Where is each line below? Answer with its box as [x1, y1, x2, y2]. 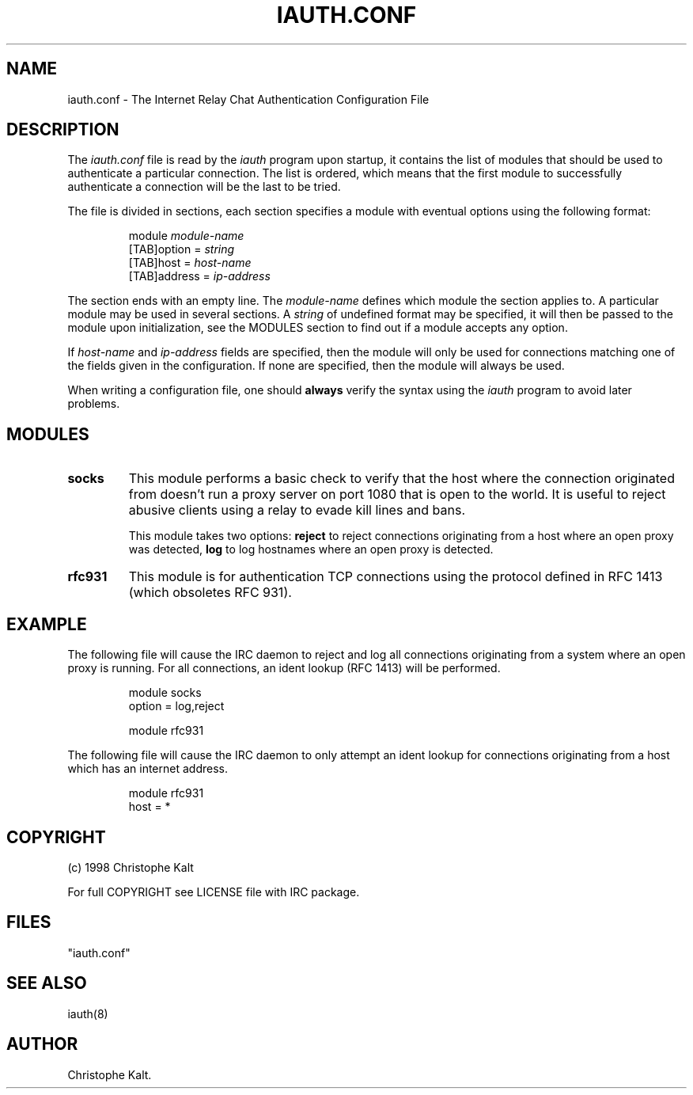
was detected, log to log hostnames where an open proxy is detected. [128, 542, 494, 557]
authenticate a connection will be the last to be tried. [67, 180, 341, 194]
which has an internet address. [67, 762, 228, 776]
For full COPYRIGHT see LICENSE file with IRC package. [67, 884, 360, 899]
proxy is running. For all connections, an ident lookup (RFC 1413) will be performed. [67, 661, 501, 675]
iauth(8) [67, 1006, 108, 1021]
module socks [128, 686, 202, 700]
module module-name [128, 229, 244, 243]
